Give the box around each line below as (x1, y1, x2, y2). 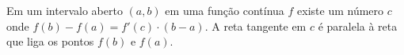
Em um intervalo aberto (6, 2, 123, 18)
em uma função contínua (165, 2, 284, 18)
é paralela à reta (318, 17, 398, 34)
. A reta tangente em (204, 17, 307, 34)
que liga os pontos (6, 33, 94, 49)
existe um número (297, 2, 384, 18)
